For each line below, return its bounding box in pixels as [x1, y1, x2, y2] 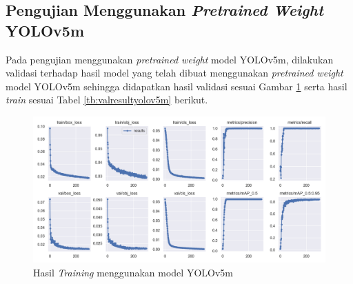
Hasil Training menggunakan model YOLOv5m [33, 265, 233, 279]
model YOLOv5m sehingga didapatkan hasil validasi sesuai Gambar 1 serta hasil [6, 79, 347, 93]
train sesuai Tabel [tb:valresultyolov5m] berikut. [6, 92, 208, 107]
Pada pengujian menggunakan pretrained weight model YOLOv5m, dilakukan [6, 52, 334, 66]
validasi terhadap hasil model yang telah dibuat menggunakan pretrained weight [6, 65, 343, 80]
